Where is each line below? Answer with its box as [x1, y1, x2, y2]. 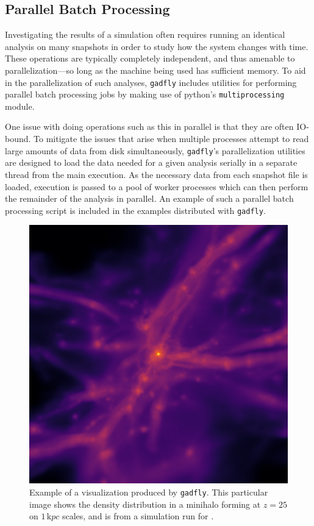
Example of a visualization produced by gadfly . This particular [29, 485, 268, 498]
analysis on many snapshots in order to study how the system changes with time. [5, 40, 309, 52]
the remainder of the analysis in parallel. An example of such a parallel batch [5, 192, 294, 205]
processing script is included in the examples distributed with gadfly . [5, 204, 266, 216]
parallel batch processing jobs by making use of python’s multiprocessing [5, 88, 285, 101]
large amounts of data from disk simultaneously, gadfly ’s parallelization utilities [5, 144, 305, 157]
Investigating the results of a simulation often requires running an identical [5, 28, 285, 41]
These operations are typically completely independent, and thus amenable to [5, 52, 295, 65]
